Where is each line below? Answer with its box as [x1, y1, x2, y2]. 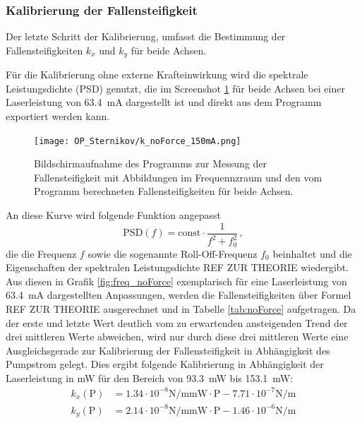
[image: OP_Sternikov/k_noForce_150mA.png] [34, 136, 241, 146]
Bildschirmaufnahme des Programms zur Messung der [34, 156, 267, 171]
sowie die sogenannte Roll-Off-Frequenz [88, 246, 258, 261]
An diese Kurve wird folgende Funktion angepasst [6, 208, 222, 222]
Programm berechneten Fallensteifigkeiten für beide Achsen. [34, 184, 294, 198]
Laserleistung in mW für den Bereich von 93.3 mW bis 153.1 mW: [6, 370, 294, 385]
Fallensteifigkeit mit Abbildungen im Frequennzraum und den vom [34, 169, 322, 184]
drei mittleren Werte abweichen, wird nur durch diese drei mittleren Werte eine [6, 329, 349, 344]
